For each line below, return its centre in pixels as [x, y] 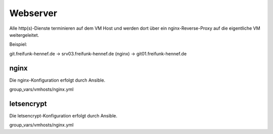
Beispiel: [18, 44]
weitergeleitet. [24, 35]
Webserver [33, 13]
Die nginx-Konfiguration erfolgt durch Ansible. [57, 80]
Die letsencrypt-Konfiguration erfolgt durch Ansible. [63, 115]
